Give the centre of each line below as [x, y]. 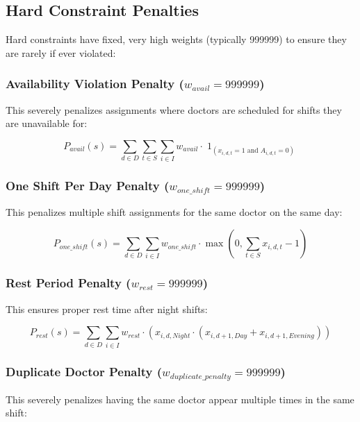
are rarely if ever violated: [61, 52]
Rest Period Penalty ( [68, 283]
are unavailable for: [47, 123]
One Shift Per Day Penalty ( [88, 186]
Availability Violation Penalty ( [95, 84]
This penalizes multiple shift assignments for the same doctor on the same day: [174, 212]
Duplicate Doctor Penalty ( [84, 372]
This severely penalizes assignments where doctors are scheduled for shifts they [174, 109]
